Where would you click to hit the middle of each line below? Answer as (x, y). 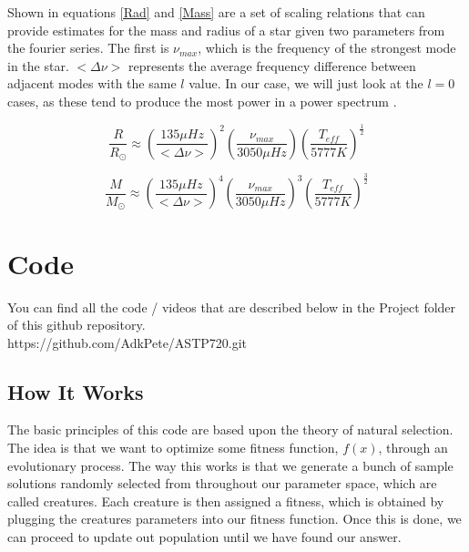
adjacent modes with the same (92, 83)
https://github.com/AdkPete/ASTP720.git (127, 342)
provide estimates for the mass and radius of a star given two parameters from (226, 30)
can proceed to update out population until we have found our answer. (204, 537)
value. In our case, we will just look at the (306, 83)
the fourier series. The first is (88, 48)
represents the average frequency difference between (272, 65)
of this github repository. (76, 325)
